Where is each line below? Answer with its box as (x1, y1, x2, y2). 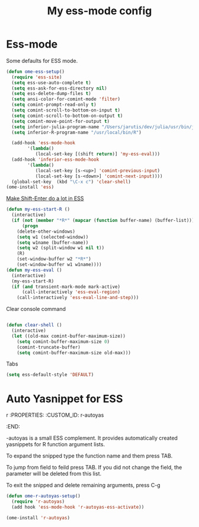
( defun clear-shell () (6, 322, 62, 328)
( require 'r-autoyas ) (11, 499, 65, 505)
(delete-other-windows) (17, 228, 76, 234)
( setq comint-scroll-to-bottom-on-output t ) (11, 113, 123, 119)
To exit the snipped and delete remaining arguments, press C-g (6, 482, 161, 489)
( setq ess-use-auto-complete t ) (11, 80, 92, 85)
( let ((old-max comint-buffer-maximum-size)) (11, 333, 126, 339)
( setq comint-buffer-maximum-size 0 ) (17, 338, 110, 345)
